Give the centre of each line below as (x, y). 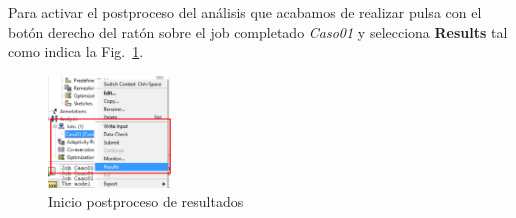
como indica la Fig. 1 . (76, 51)
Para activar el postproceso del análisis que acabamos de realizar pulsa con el (245, 12)
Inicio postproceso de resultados (146, 201)
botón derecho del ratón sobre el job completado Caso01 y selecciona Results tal (258, 31)
